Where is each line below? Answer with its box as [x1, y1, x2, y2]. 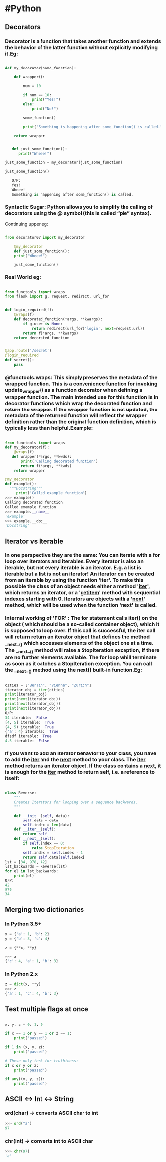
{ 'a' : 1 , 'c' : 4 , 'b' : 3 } [5, 991, 58, 996]
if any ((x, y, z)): [5, 1077, 45, 1082]
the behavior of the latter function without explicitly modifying [5, 44, 158, 51]
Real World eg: [5, 274, 41, 281]
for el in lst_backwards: [5, 869, 58, 874]
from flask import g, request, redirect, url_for [5, 294, 110, 299]
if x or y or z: [5, 1063, 39, 1068]
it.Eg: [5, 50, 18, 57]
